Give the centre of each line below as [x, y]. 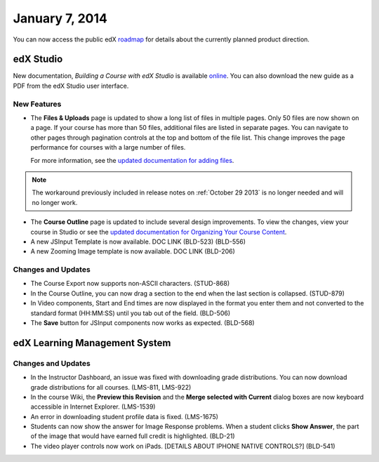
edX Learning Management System [92, 343]
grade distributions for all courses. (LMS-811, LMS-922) [111, 387]
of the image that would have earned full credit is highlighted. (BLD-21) [133, 436]
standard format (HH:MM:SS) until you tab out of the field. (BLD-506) [131, 313]
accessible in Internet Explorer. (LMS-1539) [93, 407]
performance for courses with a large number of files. [108, 147]
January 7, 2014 [60, 18]
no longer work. [55, 202]
